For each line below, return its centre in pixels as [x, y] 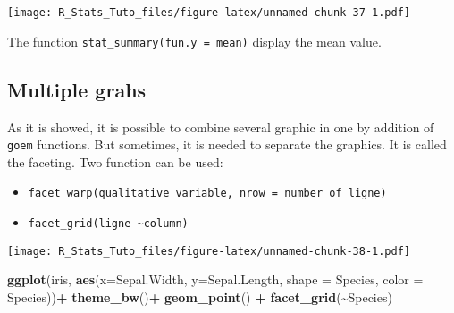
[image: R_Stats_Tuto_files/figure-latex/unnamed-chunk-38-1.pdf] [209, 251]
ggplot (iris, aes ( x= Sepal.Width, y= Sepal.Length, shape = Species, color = [215, 279]
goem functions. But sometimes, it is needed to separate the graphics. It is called [227, 144]
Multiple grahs [77, 89]
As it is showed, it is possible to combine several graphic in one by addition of [221, 127]
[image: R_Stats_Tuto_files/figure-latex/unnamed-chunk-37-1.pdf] [209, 13]
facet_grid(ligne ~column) [108, 224]
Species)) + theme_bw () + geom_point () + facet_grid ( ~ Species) [200, 296]
